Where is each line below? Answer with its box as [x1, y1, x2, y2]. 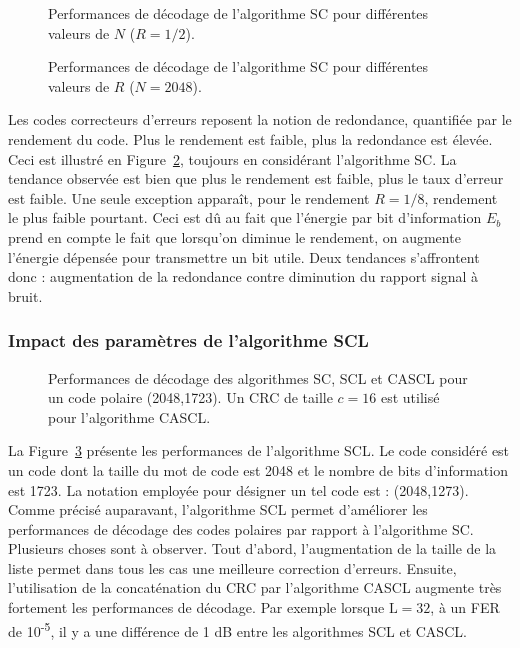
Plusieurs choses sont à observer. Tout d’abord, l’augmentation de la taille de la [8, 538, 497, 559]
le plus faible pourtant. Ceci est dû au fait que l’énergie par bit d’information [8, 207, 482, 228]
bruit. [8, 285, 43, 306]
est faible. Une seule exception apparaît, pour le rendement [8, 187, 370, 208]
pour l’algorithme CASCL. [48, 406, 211, 427]
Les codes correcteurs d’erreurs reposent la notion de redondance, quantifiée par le [8, 109, 512, 130]
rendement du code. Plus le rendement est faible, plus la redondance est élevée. [8, 128, 493, 149]
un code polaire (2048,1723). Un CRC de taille [48, 387, 333, 408]
